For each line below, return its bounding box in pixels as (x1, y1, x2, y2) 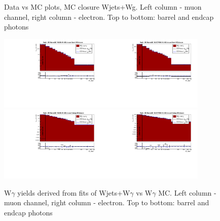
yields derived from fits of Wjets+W (17, 187, 130, 198)
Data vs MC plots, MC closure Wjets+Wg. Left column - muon (4, 2, 202, 12)
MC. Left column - (158, 187, 216, 198)
